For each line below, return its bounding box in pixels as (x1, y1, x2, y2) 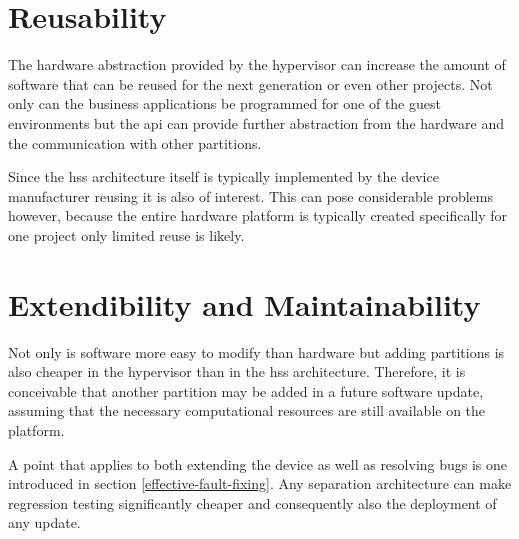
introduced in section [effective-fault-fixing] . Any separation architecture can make (8, 473, 512, 494)
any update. (8, 512, 81, 533)
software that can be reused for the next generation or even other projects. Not (8, 73, 493, 94)
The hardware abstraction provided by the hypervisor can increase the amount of (8, 54, 506, 75)
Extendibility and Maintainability (8, 283, 481, 324)
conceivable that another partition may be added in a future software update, (8, 380, 484, 401)
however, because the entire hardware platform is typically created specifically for (8, 205, 508, 226)
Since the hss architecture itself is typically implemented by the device (8, 166, 439, 187)
